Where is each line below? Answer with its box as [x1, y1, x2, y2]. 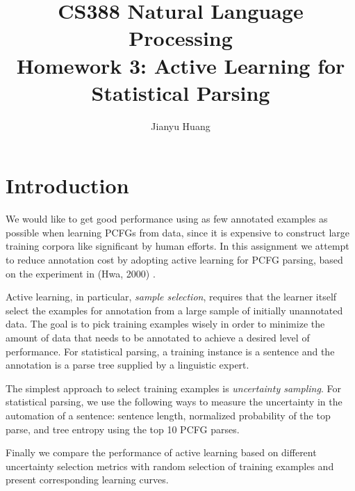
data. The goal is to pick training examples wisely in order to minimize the [6, 316, 325, 331]
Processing [129, 24, 233, 52]
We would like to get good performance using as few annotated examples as [6, 211, 328, 226]
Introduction [6, 171, 129, 200]
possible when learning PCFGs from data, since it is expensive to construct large [6, 225, 350, 239]
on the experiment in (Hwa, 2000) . [6, 266, 156, 280]
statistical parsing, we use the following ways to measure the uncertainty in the [6, 394, 342, 409]
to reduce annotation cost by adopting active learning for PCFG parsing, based [6, 252, 343, 266]
